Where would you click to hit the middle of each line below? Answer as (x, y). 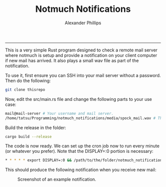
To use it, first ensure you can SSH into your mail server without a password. (83, 75)
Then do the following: (28, 81)
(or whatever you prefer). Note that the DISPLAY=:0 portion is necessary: (79, 151)
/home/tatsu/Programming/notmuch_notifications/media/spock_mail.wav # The (85, 118)
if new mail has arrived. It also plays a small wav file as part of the (72, 60)
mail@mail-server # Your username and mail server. (59, 113)
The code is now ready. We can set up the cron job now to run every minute (82, 146)
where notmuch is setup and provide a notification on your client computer (81, 55)
